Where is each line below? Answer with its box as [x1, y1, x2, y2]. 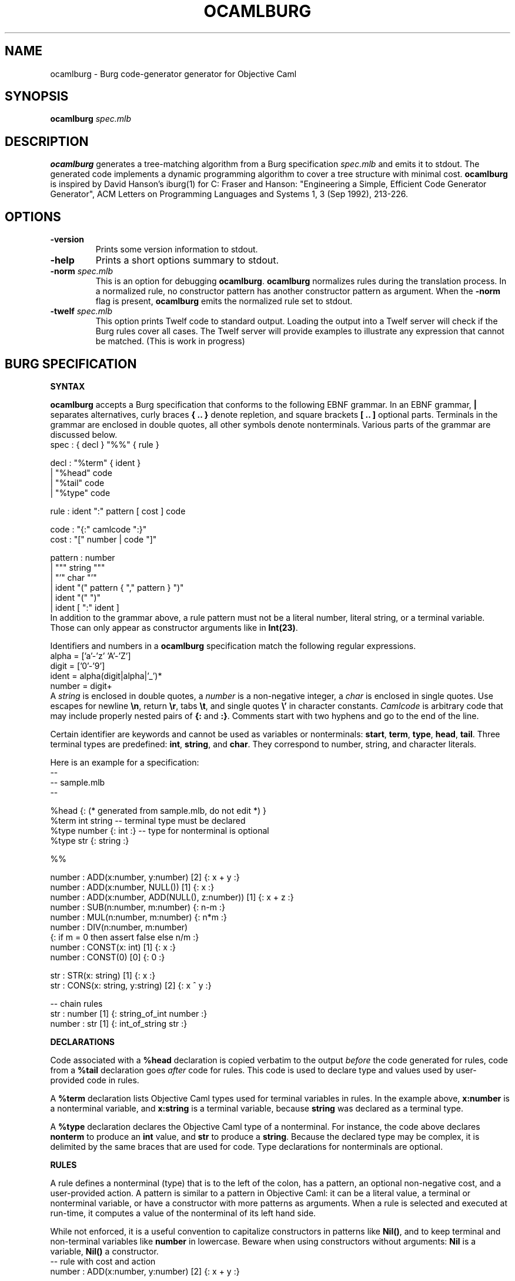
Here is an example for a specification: [50, 757, 199, 767]
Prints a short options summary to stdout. [95, 254, 279, 267]
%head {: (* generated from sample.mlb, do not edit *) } [50, 805, 266, 816]
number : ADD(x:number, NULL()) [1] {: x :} [50, 881, 215, 892]
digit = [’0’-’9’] [50, 660, 105, 671]
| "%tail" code [50, 477, 105, 488]
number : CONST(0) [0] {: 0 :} [50, 951, 165, 962]
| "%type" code [50, 487, 111, 498]
